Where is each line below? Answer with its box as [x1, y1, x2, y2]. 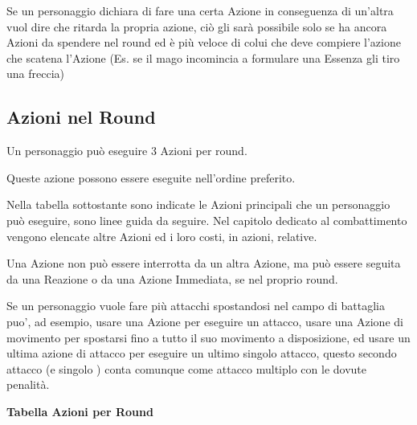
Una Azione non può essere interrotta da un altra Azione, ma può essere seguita [6, 255, 401, 272]
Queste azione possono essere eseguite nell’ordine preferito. [6, 169, 296, 186]
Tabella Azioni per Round [6, 403, 153, 419]
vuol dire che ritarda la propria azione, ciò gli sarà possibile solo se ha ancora [6, 18, 387, 35]
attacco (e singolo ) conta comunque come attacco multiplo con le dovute [6, 360, 367, 377]
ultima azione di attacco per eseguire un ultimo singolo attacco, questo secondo [6, 345, 397, 362]
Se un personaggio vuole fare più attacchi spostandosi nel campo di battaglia [6, 297, 385, 314]
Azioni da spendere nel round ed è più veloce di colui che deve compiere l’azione [6, 34, 401, 51]
